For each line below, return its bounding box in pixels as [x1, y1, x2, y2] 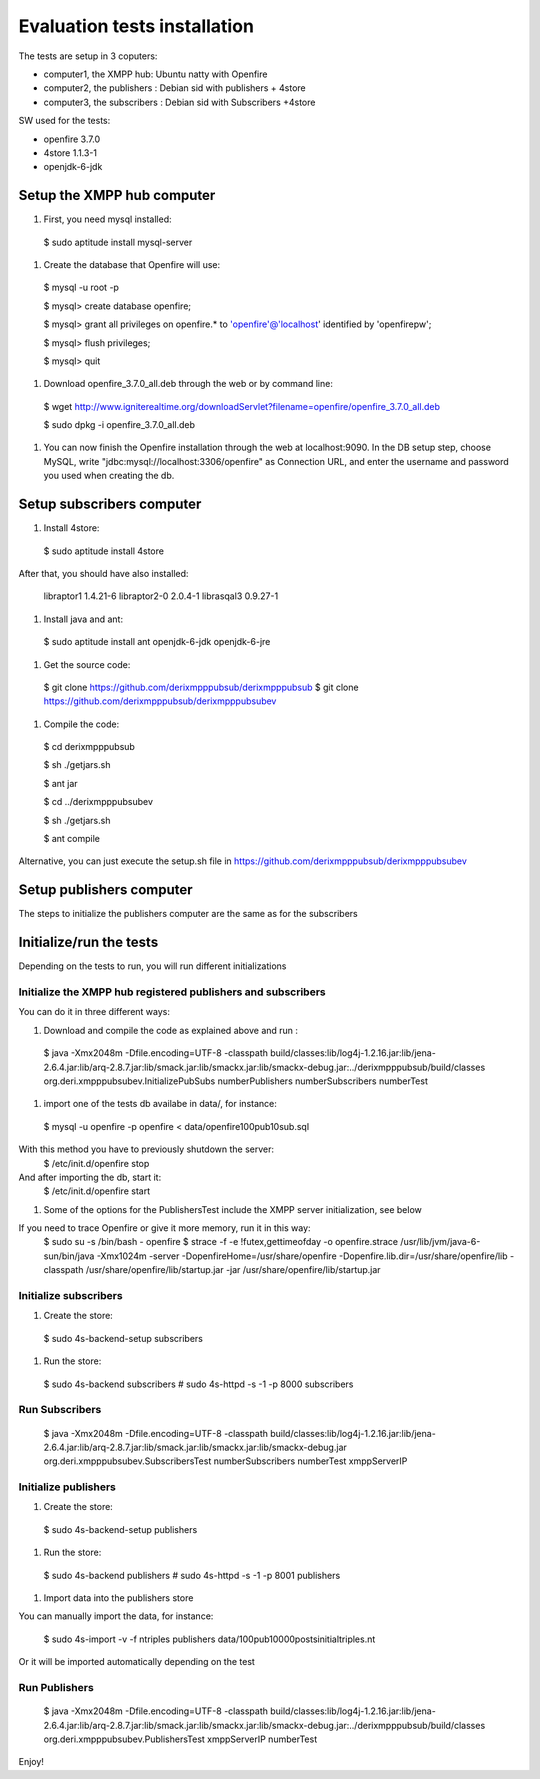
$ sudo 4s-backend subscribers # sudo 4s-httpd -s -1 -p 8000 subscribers [43, 1378, 354, 1390]
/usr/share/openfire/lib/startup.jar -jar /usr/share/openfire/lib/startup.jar [85, 1264, 381, 1276]
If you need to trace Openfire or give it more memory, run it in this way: [18, 1222, 311, 1234]
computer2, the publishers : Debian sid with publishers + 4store [43, 82, 306, 94]
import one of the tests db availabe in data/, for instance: [43, 1098, 277, 1110]
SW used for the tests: [18, 115, 111, 127]
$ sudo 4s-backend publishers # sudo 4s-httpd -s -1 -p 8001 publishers [43, 1569, 341, 1581]
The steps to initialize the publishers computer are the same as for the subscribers [18, 908, 359, 920]
